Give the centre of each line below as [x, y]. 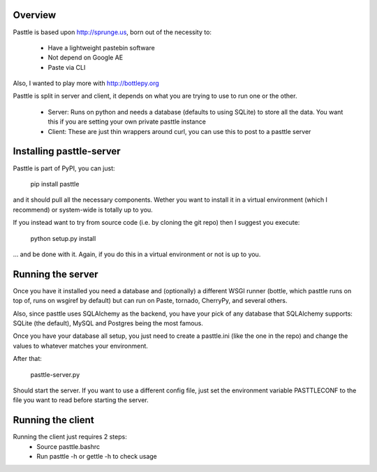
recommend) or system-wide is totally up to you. [83, 209]
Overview [35, 15]
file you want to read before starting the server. [81, 400]
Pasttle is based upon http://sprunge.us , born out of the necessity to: [112, 32]
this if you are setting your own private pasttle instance [127, 121]
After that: [27, 359]
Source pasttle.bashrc [68, 446]
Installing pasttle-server [67, 151]
